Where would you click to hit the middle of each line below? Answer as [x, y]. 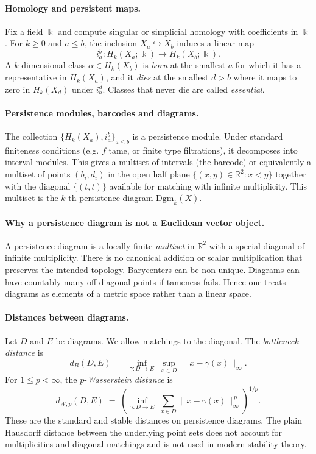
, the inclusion [111, 43]
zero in [18, 89]
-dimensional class [52, 65]
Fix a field [24, 31]
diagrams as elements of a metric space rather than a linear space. [128, 293]
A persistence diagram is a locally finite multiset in [100, 245]
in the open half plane [149, 174]
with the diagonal [38, 186]
